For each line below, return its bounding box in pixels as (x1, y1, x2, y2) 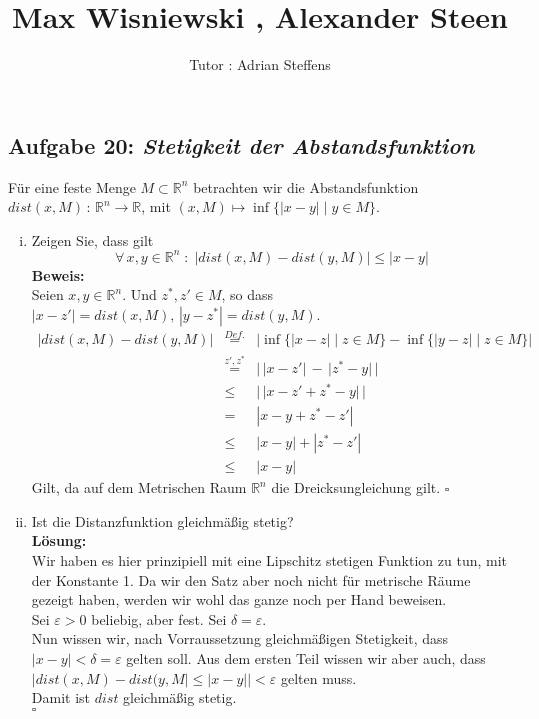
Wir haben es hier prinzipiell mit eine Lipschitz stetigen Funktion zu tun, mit (31, 550, 508, 571)
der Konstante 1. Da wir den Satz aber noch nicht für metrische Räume (31, 569, 471, 590)
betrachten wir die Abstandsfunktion (193, 176, 419, 197)
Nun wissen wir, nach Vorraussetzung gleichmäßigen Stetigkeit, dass (31, 628, 449, 649)
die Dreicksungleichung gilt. (271, 477, 441, 498)
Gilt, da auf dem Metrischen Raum (31, 477, 247, 498)
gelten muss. (280, 667, 357, 688)
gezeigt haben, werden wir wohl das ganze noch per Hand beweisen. (31, 589, 447, 610)
